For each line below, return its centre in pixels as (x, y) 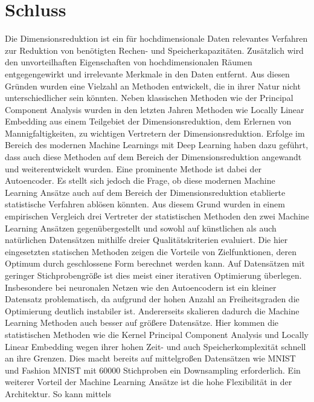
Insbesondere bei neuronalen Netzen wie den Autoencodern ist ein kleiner (141, 287)
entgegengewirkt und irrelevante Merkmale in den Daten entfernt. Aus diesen (147, 73)
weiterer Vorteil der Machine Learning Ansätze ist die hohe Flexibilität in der (149, 382)
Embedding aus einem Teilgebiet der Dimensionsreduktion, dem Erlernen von (148, 121)
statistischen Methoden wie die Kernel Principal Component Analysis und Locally (157, 334)
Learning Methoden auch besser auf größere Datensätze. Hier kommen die (142, 323)
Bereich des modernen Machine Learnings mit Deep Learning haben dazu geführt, (157, 145)
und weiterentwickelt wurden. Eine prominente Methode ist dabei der (133, 168)
